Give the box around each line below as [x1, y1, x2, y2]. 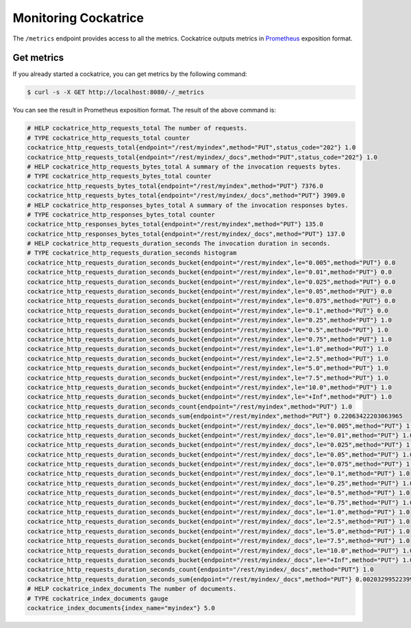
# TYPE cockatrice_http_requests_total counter [27, 134, 190, 142]
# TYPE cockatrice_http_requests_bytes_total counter [27, 172, 212, 180]
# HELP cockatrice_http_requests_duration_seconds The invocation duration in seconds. [27, 240, 331, 247]
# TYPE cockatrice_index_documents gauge [27, 594, 169, 603]
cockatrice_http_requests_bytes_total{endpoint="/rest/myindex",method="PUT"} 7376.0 [27, 182, 323, 190]
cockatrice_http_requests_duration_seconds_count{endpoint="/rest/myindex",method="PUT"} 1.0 [27, 402, 353, 411]
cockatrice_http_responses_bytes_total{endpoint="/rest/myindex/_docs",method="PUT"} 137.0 [27, 230, 345, 238]
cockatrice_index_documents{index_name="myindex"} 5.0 [27, 604, 215, 612]
